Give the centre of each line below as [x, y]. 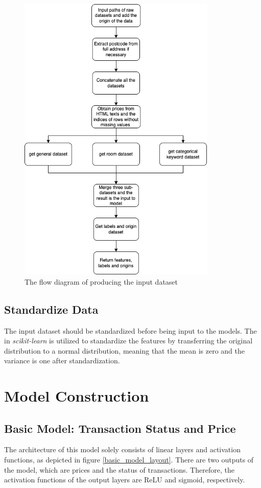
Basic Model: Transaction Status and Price [120, 428]
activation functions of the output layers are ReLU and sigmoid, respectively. [125, 480]
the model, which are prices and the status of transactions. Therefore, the [119, 469]
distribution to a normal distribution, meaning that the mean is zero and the [124, 350]
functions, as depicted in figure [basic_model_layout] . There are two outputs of [129, 460]
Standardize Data [51, 309]
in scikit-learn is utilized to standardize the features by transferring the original [128, 341]
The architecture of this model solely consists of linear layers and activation [122, 449]
